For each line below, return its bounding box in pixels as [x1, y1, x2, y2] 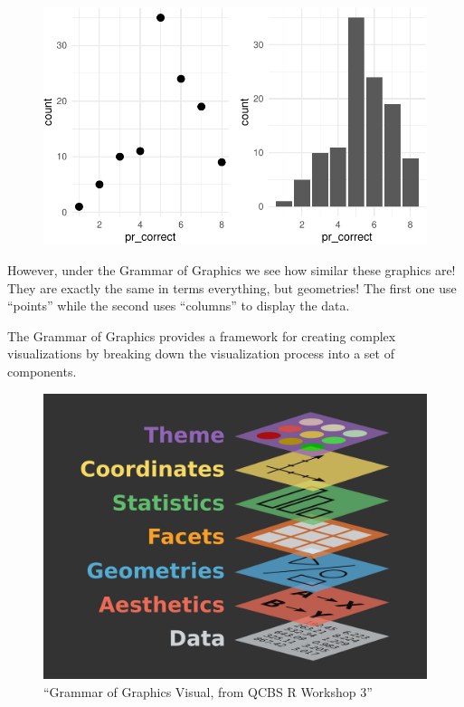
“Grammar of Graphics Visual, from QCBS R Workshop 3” [43, 682, 373, 701]
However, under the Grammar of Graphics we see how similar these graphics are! [7, 261, 456, 280]
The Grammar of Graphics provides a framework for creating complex [7, 326, 396, 345]
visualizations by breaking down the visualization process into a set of [7, 344, 394, 363]
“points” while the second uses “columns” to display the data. [7, 296, 350, 315]
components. [7, 361, 77, 380]
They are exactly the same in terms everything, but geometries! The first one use [7, 278, 457, 297]
